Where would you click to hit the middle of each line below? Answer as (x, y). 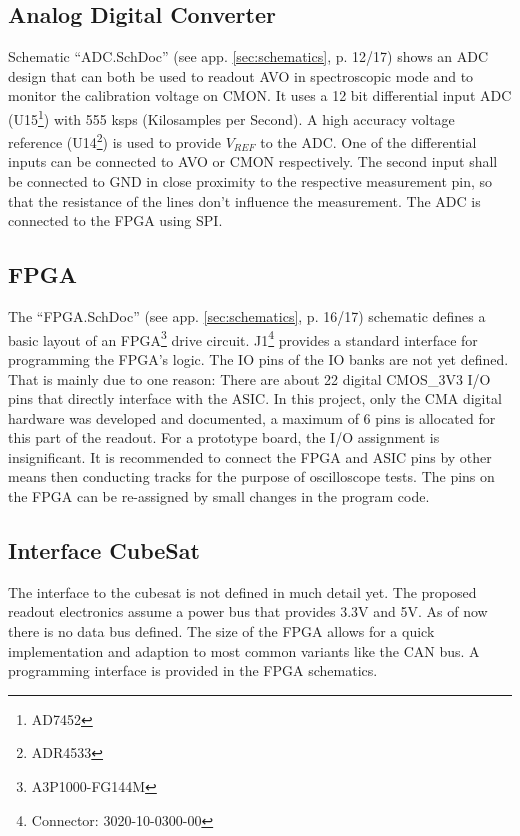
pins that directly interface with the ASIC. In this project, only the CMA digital (255, 398)
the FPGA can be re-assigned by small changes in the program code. (219, 496)
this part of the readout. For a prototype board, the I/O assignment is (224, 437)
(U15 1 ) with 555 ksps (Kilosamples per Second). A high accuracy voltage (231, 117)
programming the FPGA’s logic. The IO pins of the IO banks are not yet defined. (258, 358)
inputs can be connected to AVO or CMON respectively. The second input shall (253, 161)
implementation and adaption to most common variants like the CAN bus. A (244, 650)
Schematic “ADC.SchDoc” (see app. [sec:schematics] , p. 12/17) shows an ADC (248, 56)
